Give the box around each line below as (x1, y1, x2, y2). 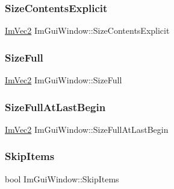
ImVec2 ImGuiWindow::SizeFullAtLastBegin (5, 123, 169, 135)
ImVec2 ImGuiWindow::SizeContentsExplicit (5, 24, 170, 37)
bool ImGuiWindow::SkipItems (5, 172, 119, 185)
